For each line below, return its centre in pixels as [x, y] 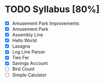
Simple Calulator [29, 75]
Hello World [24, 40]
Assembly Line [28, 35]
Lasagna [21, 46]
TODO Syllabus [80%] [52, 9]
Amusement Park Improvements [46, 23]
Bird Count [23, 69]
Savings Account [30, 63]
